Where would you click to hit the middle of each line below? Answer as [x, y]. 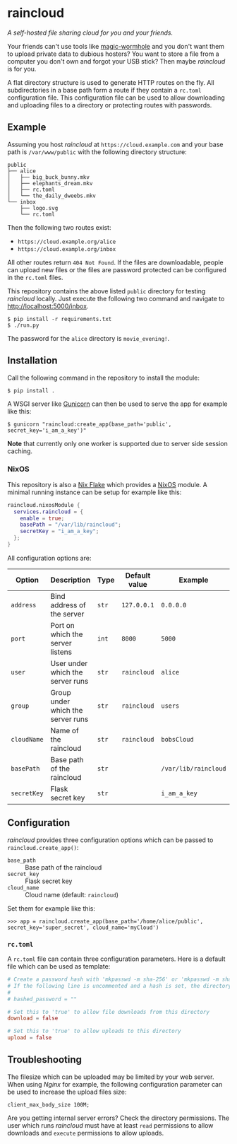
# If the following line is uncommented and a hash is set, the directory [120, 986]
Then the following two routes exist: [59, 227]
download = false [33, 1018]
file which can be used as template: [59, 967]
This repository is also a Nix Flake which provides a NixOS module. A [108, 484]
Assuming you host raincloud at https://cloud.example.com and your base [115, 144]
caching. [20, 451]
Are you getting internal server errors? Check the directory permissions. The [119, 1118]
